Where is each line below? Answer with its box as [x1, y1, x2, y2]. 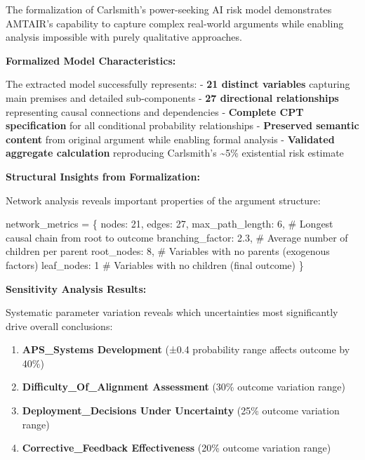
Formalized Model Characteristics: [6, 53, 176, 67]
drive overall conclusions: [6, 318, 113, 333]
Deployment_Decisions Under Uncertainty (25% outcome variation [22, 403, 340, 418]
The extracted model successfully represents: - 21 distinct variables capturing [6, 77, 350, 91]
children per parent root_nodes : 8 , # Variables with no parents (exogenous [6, 244, 330, 258]
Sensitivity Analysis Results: [6, 281, 147, 296]
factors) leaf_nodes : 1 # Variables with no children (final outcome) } [6, 257, 304, 272]
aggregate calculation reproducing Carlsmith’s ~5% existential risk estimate [6, 145, 344, 160]
